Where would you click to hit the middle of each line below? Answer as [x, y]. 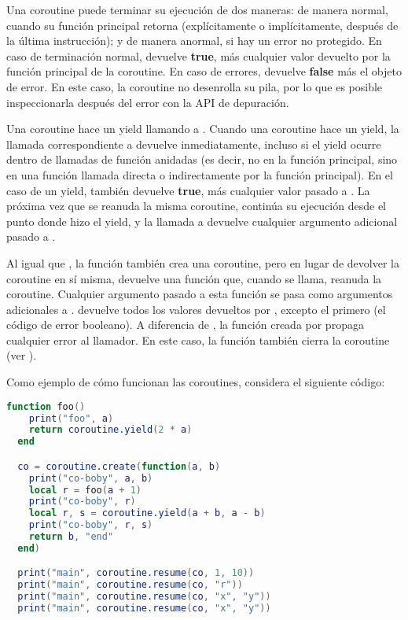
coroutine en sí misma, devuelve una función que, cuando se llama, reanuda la [194, 278]
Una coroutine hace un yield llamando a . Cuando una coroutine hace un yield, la [203, 129]
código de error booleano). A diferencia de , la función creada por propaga [185, 325]
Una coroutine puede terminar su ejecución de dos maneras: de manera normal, [197, 9]
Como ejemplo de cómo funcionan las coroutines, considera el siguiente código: [196, 382]
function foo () [46, 406]
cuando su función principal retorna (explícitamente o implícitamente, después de [202, 25]
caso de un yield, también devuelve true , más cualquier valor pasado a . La [188, 190]
